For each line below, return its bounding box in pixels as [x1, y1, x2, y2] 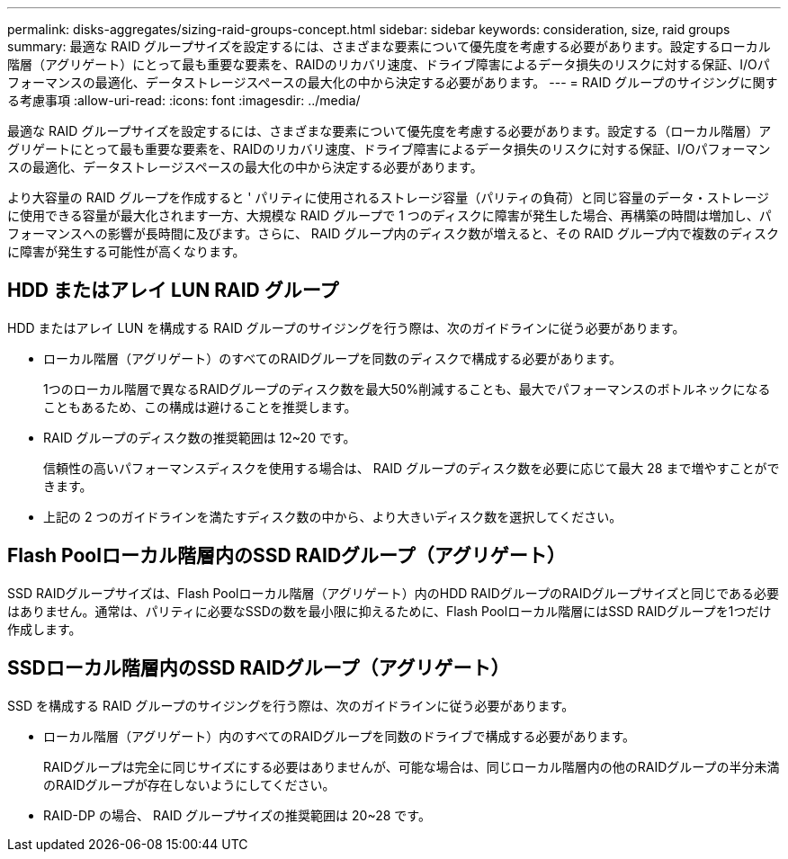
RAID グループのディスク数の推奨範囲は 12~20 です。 [43, 429, 356, 445]
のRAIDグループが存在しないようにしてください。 [43, 776, 336, 792]
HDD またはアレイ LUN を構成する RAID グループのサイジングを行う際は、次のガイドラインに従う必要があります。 [7, 319, 685, 336]
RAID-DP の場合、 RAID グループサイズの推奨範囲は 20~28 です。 [43, 807, 431, 823]
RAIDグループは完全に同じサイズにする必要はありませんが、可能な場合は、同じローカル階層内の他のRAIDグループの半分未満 [43, 758, 780, 774]
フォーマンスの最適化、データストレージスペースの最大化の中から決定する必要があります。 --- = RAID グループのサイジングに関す [7, 75, 778, 90]
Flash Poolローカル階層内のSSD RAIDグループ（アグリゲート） [7, 544, 566, 568]
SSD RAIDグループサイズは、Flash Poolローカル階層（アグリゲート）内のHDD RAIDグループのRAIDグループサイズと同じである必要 [7, 585, 780, 601]
